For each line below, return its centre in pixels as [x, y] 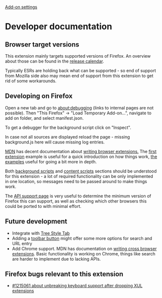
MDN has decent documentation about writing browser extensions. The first [81, 151]
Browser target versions [42, 44]
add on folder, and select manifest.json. [44, 118]
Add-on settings [21, 7]
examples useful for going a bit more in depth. [51, 161]
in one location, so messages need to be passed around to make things [76, 181]
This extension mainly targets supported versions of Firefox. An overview [78, 56]
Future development [36, 222]
